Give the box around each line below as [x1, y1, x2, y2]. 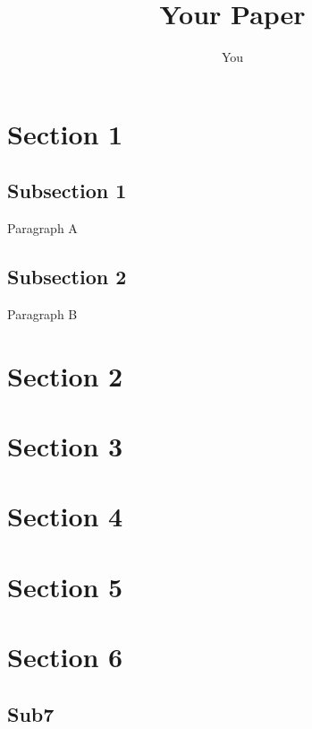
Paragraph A [7, 219, 78, 238]
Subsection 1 [7, 177, 127, 204]
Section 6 [7, 638, 123, 675]
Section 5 [7, 568, 123, 604]
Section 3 [7, 428, 123, 464]
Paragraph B [7, 304, 78, 323]
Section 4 [7, 498, 123, 534]
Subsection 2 [7, 263, 127, 291]
